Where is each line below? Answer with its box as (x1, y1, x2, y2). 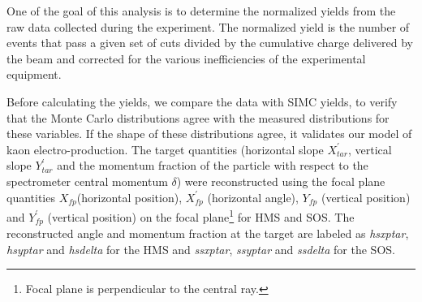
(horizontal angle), (207, 188, 299, 205)
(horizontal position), (76, 188, 183, 205)
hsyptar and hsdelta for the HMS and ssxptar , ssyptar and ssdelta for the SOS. (6, 240, 395, 257)
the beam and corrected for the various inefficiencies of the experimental (6, 50, 366, 67)
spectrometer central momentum (6, 172, 168, 189)
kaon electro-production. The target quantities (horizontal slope (6, 140, 324, 157)
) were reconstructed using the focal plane (176, 172, 385, 189)
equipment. (6, 66, 62, 83)
